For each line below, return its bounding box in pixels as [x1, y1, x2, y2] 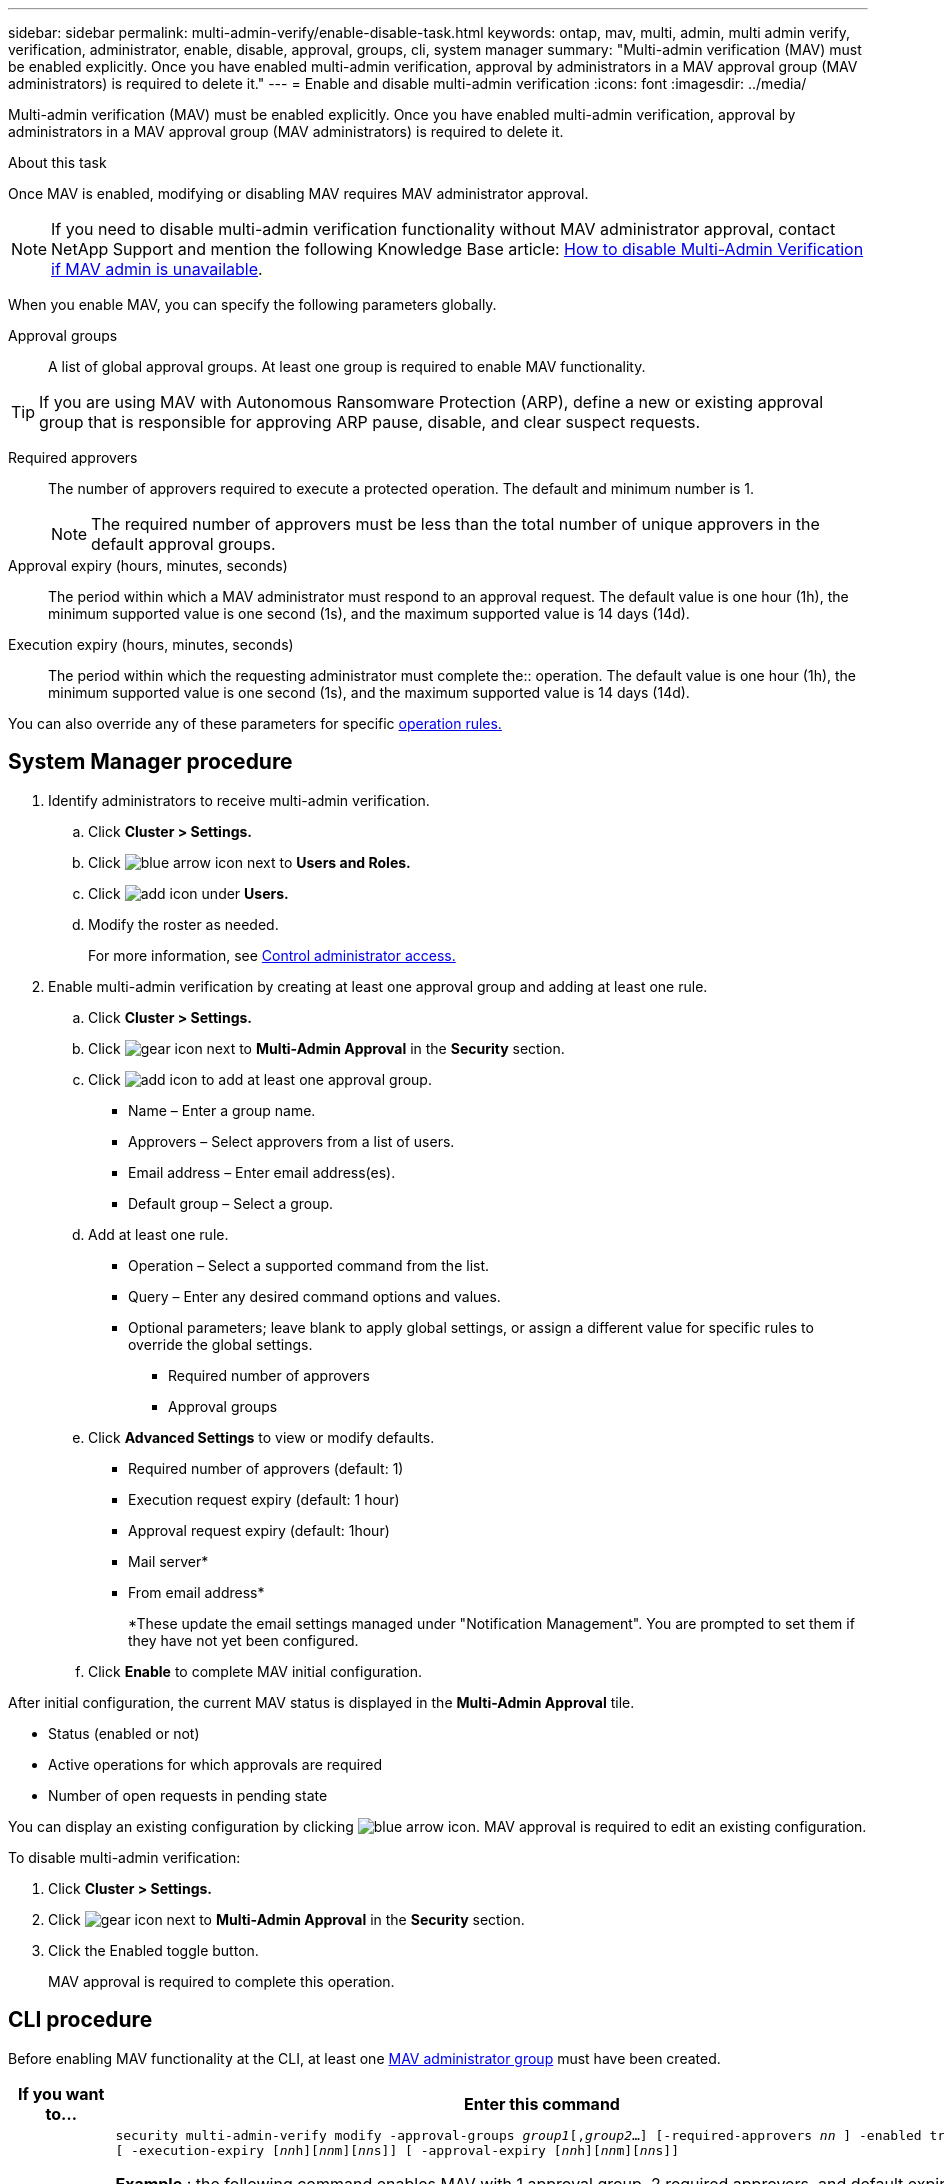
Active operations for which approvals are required [48, 1755, 383, 1773]
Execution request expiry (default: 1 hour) [128, 1490, 400, 1508]
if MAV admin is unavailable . [51, 259, 263, 279]
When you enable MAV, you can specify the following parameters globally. [8, 296, 497, 313]
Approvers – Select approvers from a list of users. [128, 1132, 455, 1150]
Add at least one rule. [88, 1225, 229, 1243]
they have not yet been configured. [128, 1631, 359, 1649]
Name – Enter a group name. [128, 1101, 316, 1119]
